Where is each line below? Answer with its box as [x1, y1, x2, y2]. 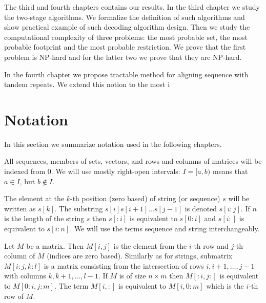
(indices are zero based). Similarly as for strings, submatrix [47, 250, 233, 261]
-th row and [191, 240, 229, 251]
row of [4, 290, 24, 301]
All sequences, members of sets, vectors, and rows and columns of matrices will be [4, 156, 262, 166]
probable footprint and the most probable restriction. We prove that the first [4, 41, 246, 52]
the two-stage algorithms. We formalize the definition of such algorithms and [4, 11, 245, 22]
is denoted [185, 203, 217, 213]
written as [4, 203, 36, 213]
